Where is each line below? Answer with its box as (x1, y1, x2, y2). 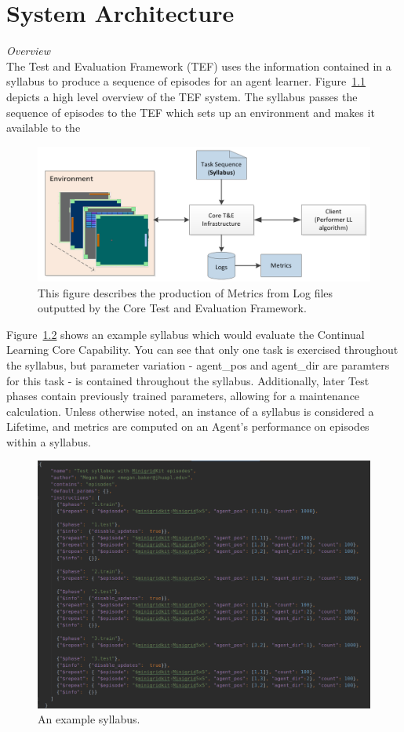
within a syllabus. (6, 433, 91, 450)
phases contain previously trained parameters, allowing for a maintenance (6, 388, 360, 404)
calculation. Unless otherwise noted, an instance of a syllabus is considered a (6, 402, 374, 419)
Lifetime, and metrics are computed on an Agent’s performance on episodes (6, 418, 369, 435)
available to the (6, 119, 81, 136)
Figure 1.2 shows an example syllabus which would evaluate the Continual (6, 326, 365, 342)
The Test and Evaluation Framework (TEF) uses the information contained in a (6, 57, 391, 74)
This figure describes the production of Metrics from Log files (38, 284, 333, 300)
